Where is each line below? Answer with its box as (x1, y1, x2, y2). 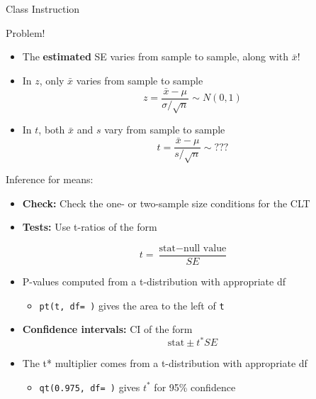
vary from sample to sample (104, 122, 225, 137)
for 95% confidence (154, 379, 236, 394)
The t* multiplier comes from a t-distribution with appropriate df (22, 356, 307, 371)
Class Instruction (6, 1, 80, 16)
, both (38, 122, 65, 137)
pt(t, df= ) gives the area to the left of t (39, 297, 225, 312)
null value (183, 243, 227, 253)
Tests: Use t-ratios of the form (22, 219, 157, 234)
